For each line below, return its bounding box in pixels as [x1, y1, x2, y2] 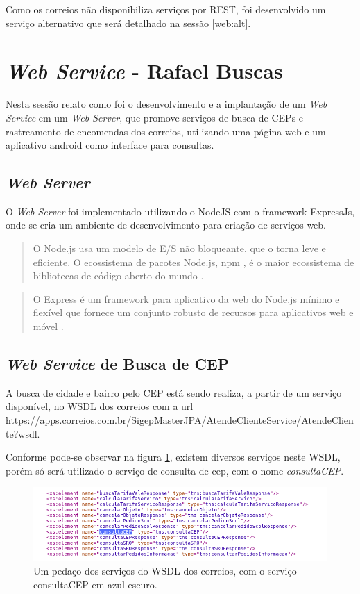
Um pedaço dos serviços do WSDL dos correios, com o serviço [33, 563, 297, 577]
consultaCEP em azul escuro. [33, 577, 157, 591]
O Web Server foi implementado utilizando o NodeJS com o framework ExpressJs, [6, 204, 355, 218]
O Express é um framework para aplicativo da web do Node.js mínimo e [33, 291, 340, 306]
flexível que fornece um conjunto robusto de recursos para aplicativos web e [33, 305, 354, 320]
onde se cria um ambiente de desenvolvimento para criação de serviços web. [6, 217, 326, 232]
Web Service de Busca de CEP [6, 353, 230, 374]
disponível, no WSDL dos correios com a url [6, 399, 194, 413]
